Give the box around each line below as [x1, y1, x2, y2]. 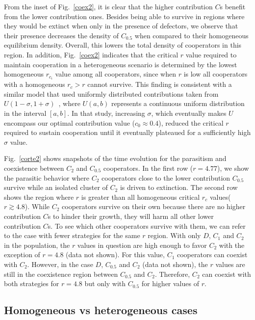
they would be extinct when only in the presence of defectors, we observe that [4, 21, 238, 31]
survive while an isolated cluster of [4, 182, 108, 192]
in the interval [4, 108, 47, 118]
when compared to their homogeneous [134, 30, 249, 40]
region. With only [148, 230, 201, 240]
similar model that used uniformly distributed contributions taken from [4, 88, 219, 99]
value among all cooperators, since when [55, 69, 177, 79]
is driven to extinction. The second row [120, 182, 238, 192]
